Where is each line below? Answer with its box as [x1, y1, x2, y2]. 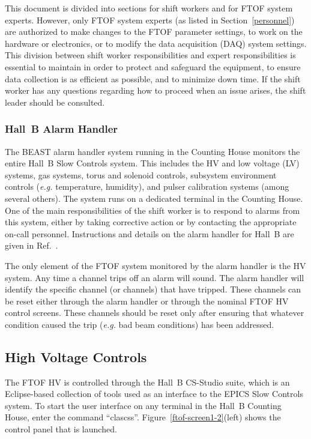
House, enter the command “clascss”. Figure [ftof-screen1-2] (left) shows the [5, 411, 281, 423]
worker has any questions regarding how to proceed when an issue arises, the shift [5, 84, 306, 97]
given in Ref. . [5, 239, 58, 252]
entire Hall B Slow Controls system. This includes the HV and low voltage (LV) [5, 157, 300, 169]
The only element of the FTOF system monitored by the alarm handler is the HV [5, 259, 306, 271]
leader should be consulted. [5, 95, 105, 108]
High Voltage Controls [5, 347, 147, 366]
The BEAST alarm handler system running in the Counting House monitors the [5, 145, 300, 157]
